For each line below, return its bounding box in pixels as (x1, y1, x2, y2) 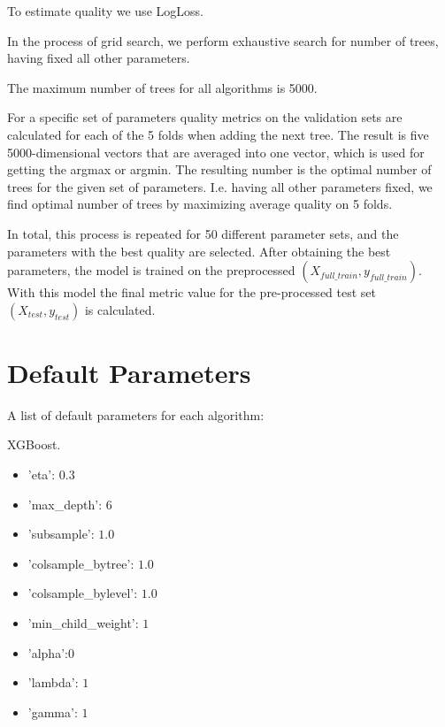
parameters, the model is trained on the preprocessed (7, 261, 295, 279)
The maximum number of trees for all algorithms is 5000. (7, 78, 318, 96)
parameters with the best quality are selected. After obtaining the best (7, 241, 391, 260)
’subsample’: (27, 524, 95, 543)
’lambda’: (27, 673, 79, 692)
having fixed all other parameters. (7, 49, 190, 67)
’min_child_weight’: (27, 614, 139, 631)
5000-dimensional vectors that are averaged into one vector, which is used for (7, 142, 425, 161)
